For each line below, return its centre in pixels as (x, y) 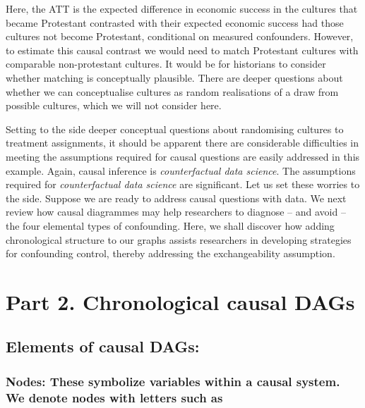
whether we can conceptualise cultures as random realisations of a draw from (172, 91)
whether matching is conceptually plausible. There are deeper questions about (174, 77)
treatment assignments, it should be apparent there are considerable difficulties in (182, 143)
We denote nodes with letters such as (114, 397)
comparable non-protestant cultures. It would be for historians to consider (166, 64)
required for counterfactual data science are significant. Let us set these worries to (183, 184)
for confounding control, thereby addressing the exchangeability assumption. (170, 253)
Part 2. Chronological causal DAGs (180, 301)
